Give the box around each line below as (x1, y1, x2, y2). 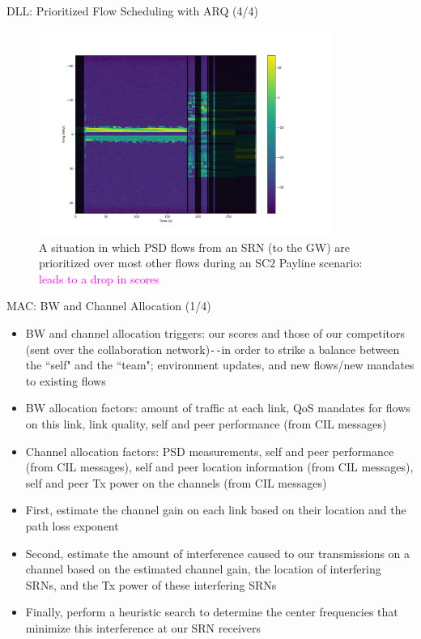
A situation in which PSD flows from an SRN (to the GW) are (39, 238, 350, 255)
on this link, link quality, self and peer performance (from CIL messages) (25, 415, 387, 432)
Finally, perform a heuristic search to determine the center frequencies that (25, 603, 398, 620)
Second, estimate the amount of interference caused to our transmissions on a (25, 544, 410, 561)
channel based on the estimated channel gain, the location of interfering (25, 560, 381, 577)
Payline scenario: (279, 254, 363, 271)
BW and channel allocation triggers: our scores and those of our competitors (25, 324, 406, 341)
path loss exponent (25, 517, 119, 534)
